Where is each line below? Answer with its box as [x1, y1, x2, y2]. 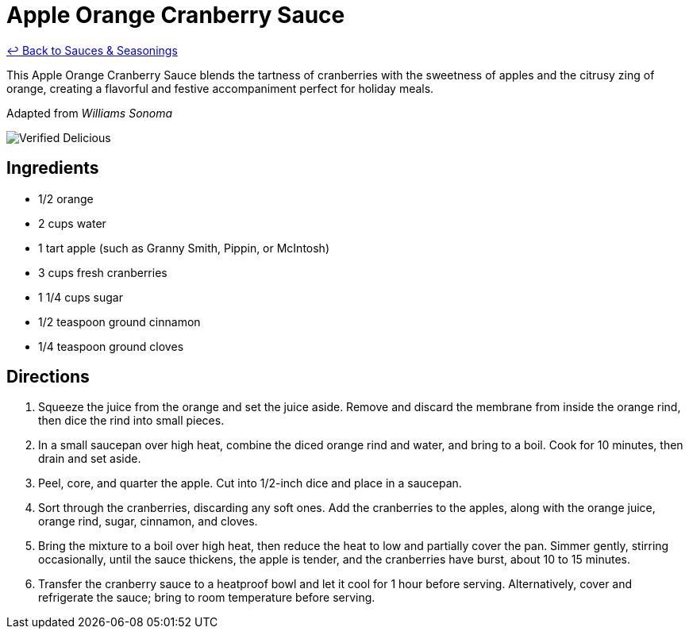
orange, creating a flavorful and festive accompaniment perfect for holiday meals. [6, 81, 434, 95]
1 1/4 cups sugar [38, 290, 123, 304]
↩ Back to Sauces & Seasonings [6, 43, 178, 57]
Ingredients [6, 158, 99, 179]
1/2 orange [38, 191, 94, 206]
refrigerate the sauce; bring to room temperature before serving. [38, 591, 375, 605]
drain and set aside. [38, 452, 141, 466]
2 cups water [38, 216, 106, 230]
